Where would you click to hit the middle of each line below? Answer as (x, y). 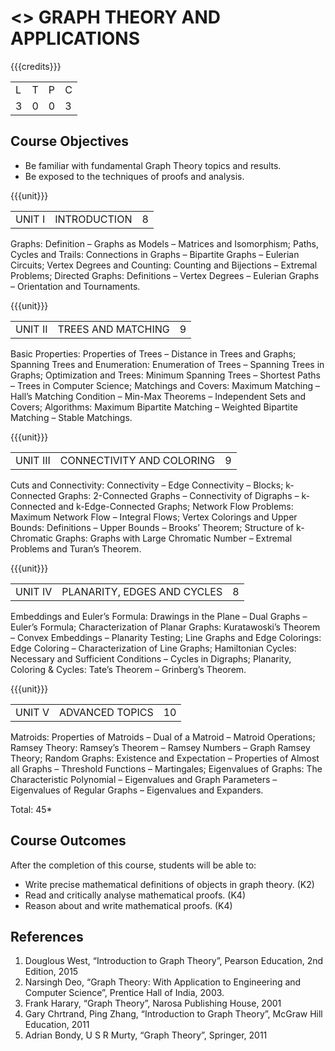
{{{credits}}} (36, 66)
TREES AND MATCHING (113, 329)
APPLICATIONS (75, 38)
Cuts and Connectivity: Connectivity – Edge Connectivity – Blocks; (147, 485)
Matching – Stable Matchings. (71, 417)
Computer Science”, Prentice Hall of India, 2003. (124, 993)
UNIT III (33, 460)
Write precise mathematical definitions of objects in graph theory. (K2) (169, 884)
